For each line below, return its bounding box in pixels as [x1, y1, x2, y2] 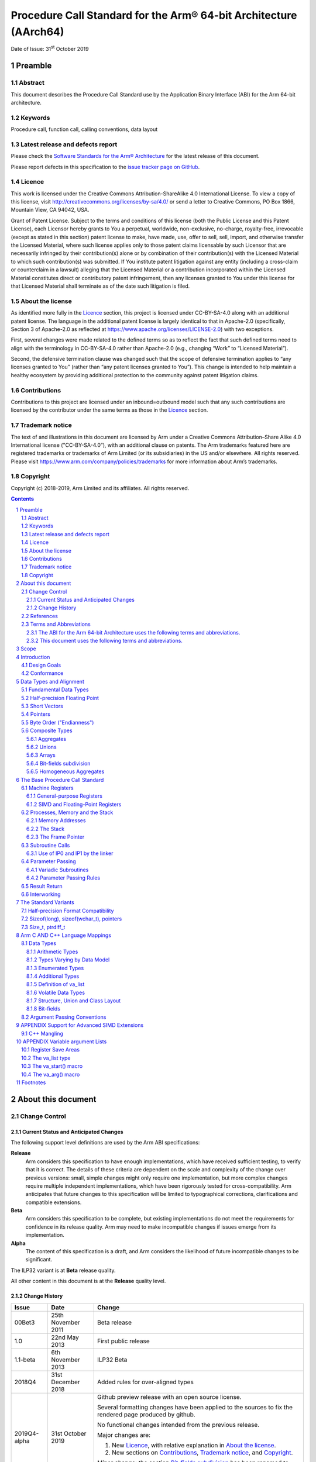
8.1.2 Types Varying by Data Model [26, 956, 110, 963]
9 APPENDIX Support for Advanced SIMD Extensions [16, 1022, 144, 1029]
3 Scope [16, 645, 36, 652]
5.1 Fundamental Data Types [21, 686, 89, 693]
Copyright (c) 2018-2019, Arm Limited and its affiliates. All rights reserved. [11, 484, 190, 491]
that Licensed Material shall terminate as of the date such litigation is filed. [11, 282, 190, 289]
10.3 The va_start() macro [21, 1063, 83, 1070]
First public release [97, 1337, 150, 1345]
